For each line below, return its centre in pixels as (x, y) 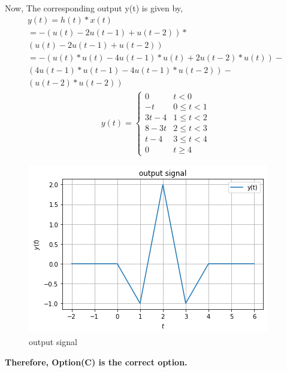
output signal (53, 342)
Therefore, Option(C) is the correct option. (96, 362)
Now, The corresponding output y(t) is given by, (94, 8)
